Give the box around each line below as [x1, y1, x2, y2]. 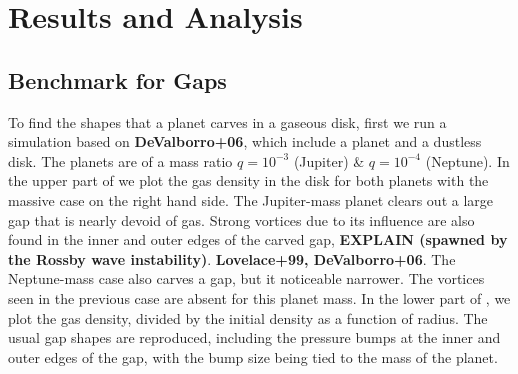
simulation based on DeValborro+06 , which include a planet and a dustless [8, 131, 482, 152]
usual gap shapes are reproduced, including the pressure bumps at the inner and [8, 327, 501, 348]
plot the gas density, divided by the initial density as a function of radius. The [8, 307, 488, 328]
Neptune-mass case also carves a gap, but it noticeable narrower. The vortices [8, 268, 485, 289]
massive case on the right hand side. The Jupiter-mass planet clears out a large [8, 189, 494, 210]
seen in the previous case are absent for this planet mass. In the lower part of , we [8, 287, 511, 308]
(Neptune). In [425, 150, 510, 171]
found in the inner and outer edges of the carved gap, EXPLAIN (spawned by [8, 229, 508, 250]
